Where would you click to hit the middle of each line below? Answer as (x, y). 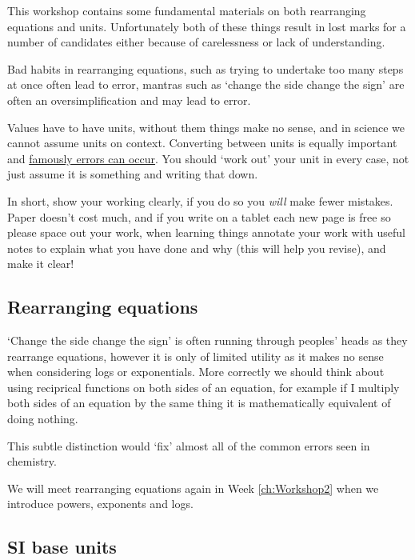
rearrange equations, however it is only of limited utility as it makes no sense (196, 356)
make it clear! (41, 264)
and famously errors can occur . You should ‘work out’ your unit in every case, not (208, 158)
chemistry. (32, 461)
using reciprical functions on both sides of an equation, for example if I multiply (204, 387)
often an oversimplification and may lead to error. (129, 100)
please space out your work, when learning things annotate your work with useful (206, 232)
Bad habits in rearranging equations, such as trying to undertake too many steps (206, 68)
